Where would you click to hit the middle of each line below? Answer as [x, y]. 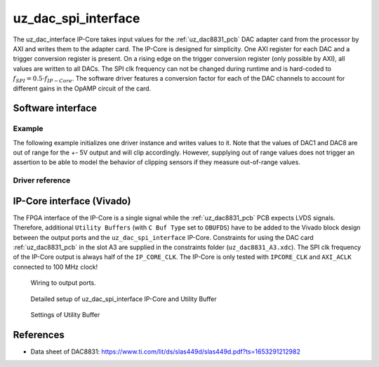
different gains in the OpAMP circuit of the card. [82, 88]
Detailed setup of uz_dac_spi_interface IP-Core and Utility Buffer [124, 299]
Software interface [55, 108]
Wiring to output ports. [63, 283]
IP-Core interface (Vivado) [72, 201]
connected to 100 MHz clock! [55, 267]
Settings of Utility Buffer [65, 315]
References [39, 334]
